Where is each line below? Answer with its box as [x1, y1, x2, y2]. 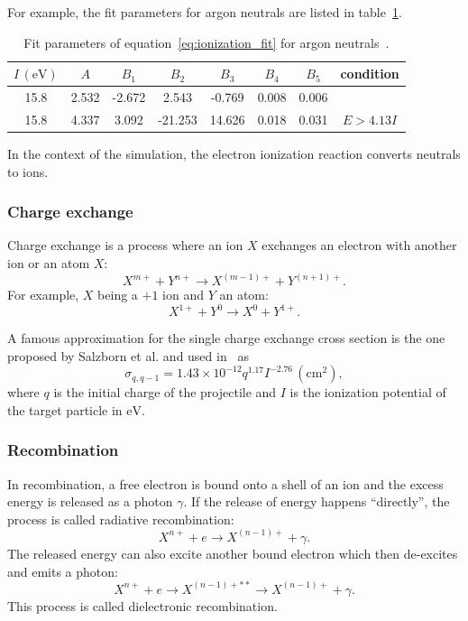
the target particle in [7, 400, 123, 419]
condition [340, 64, 399, 83]
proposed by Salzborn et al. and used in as [7, 346, 249, 365]
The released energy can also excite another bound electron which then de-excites [7, 543, 458, 562]
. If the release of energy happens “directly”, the [183, 492, 450, 511]
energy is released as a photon [7, 492, 173, 511]
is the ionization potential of [289, 383, 446, 402]
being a [97, 285, 138, 303]
